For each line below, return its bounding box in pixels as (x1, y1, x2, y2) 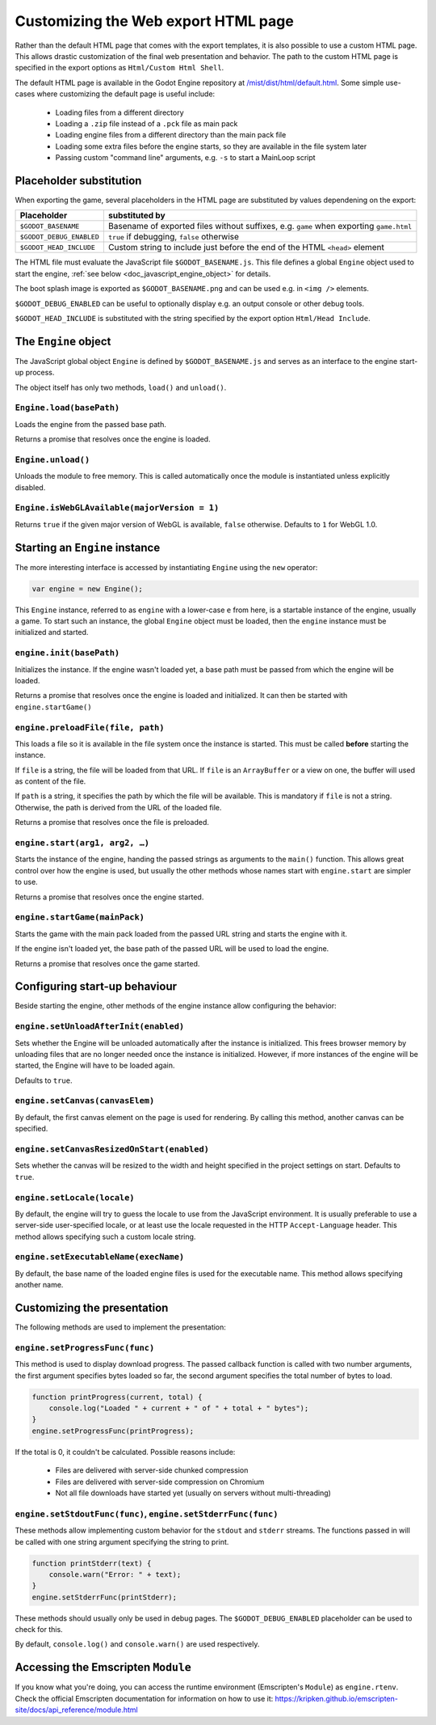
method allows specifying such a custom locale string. (15, 1232, 196, 1241)
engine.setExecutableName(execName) (15, 1252, 185, 1262)
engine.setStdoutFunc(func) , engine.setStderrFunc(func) (15, 1508, 279, 1520)
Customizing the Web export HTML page (15, 12, 294, 30)
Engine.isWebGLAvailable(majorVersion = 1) (15, 502, 220, 514)
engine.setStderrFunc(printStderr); (31, 1592, 178, 1601)
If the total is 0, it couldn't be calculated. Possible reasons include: (15, 1447, 236, 1457)
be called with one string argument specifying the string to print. (15, 1537, 229, 1546)
